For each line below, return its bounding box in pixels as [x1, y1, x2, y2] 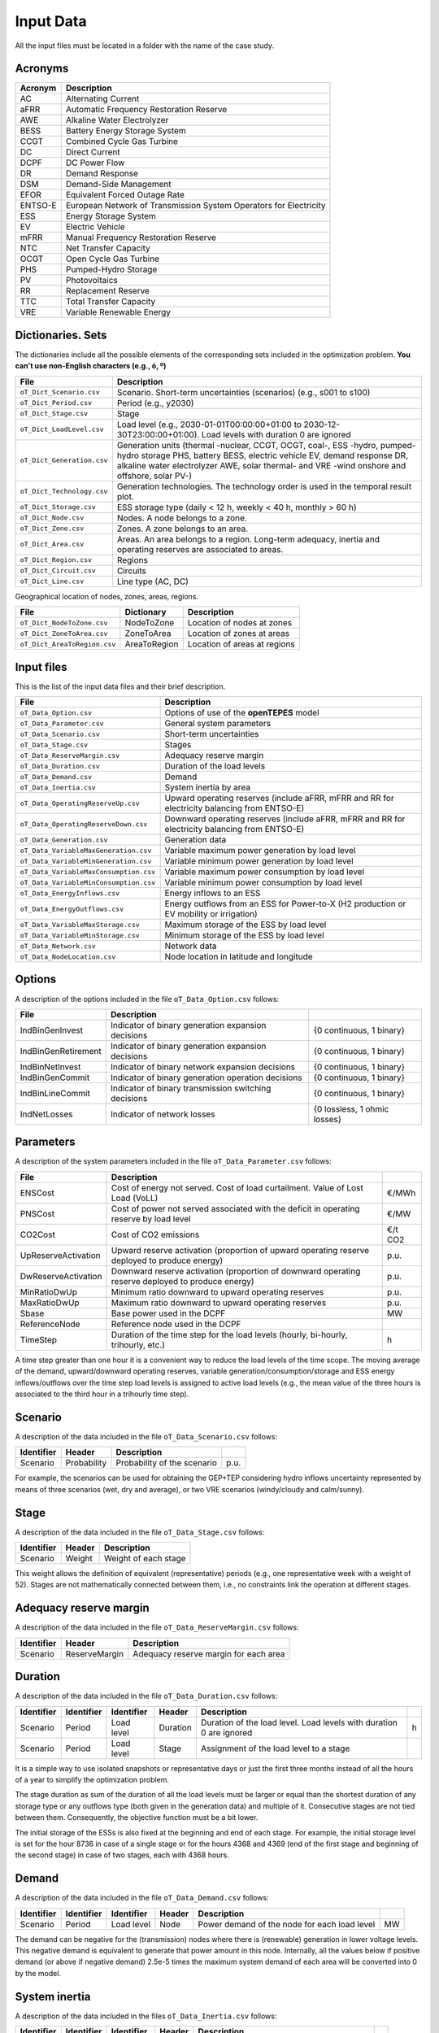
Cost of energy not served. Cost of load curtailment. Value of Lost [111, 1182, 363, 1193]
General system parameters [164, 718, 272, 729]
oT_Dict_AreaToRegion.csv [20, 639, 116, 648]
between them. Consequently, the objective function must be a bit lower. [15, 1813, 259, 1822]
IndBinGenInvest [20, 1025, 83, 1036]
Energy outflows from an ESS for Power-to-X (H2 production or [164, 899, 406, 910]
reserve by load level [111, 1212, 191, 1224]
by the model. [15, 1968, 61, 1978]
